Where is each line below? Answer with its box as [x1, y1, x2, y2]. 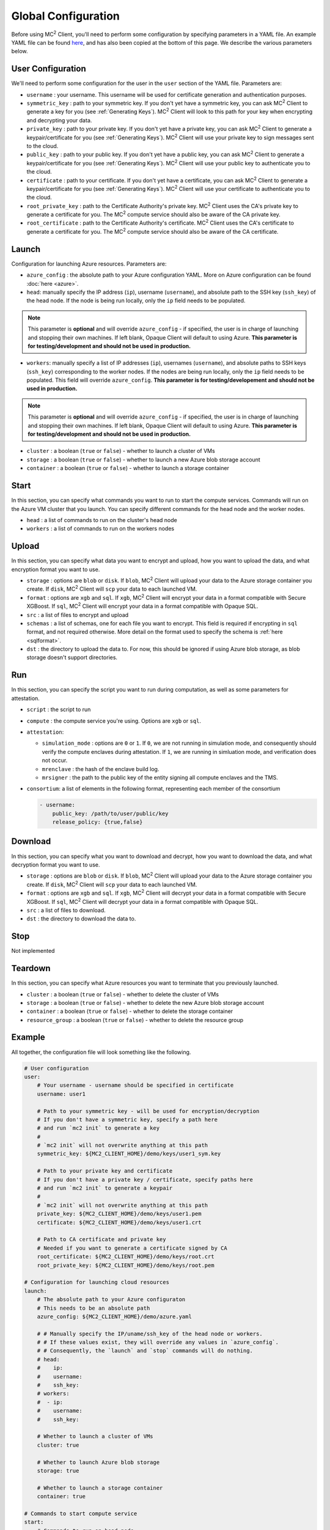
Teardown [11, 963, 51, 974]
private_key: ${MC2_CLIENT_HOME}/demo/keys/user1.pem [37, 1211, 202, 1217]
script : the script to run [26, 706, 91, 713]
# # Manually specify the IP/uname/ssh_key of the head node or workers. [37, 1330, 263, 1337]
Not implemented [11, 947, 55, 955]
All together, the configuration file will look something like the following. [11, 1048, 191, 1056]
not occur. [42, 756, 68, 764]
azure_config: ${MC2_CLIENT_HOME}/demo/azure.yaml [37, 1313, 192, 1320]
